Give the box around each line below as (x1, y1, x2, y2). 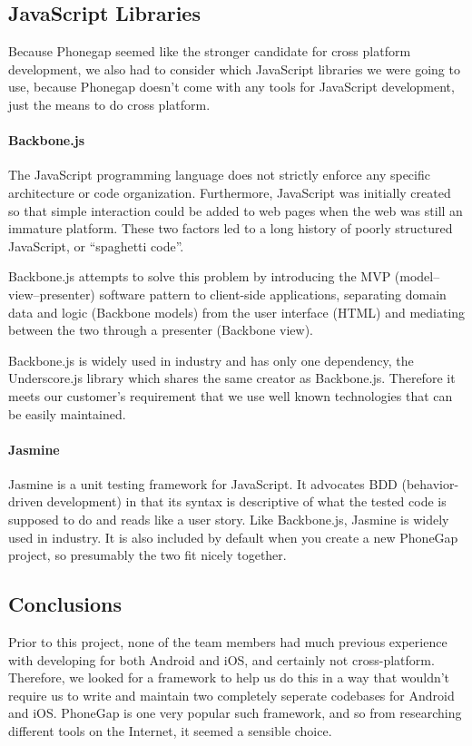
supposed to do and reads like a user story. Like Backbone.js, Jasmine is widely (8, 510, 449, 529)
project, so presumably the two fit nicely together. (8, 545, 287, 564)
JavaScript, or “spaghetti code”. (8, 236, 184, 255)
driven (8, 492, 44, 511)
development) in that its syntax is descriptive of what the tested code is (46, 492, 447, 511)
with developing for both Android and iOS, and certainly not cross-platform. (8, 650, 435, 669)
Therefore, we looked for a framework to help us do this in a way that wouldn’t (8, 668, 450, 687)
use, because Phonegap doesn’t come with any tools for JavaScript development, (8, 77, 455, 96)
